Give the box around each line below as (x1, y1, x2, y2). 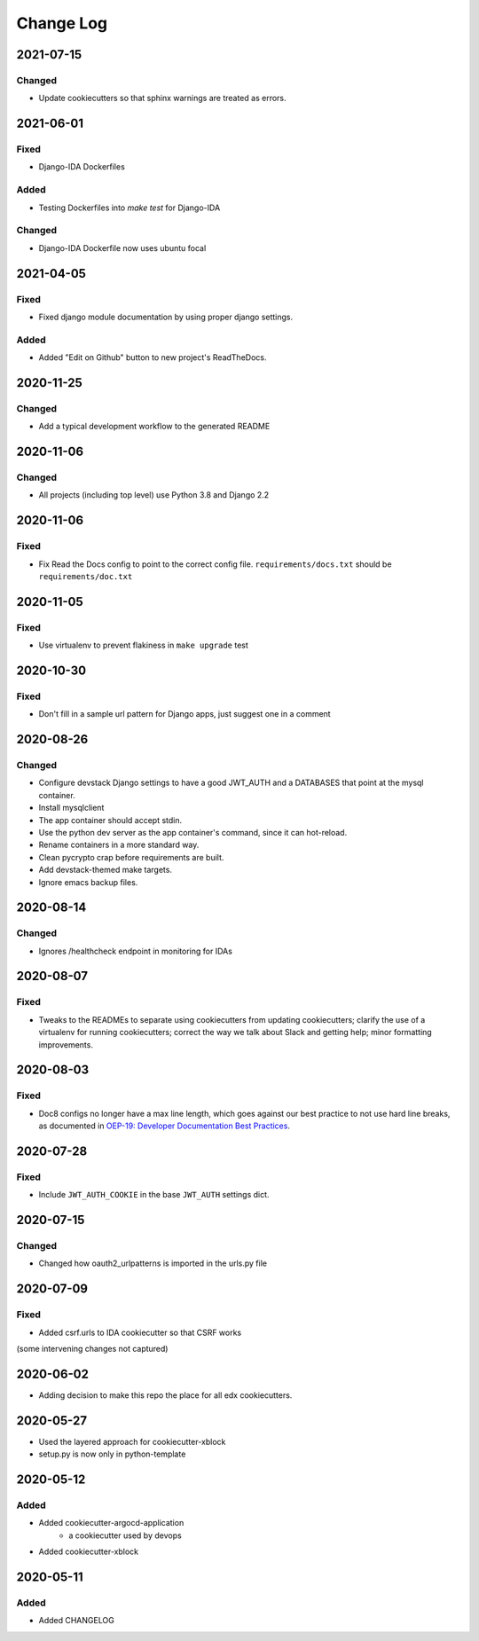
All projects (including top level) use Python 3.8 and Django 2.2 (38, 490, 270, 500)
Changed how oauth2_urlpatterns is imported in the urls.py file (38, 1258, 268, 1268)
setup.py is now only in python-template (38, 1449, 186, 1459)
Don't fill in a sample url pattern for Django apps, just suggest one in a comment (38, 709, 332, 719)
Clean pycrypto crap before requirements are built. (38, 852, 224, 862)
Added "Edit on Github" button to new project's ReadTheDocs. (38, 352, 267, 363)
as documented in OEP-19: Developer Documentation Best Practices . (38, 1120, 290, 1131)
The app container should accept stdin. (38, 814, 183, 825)
